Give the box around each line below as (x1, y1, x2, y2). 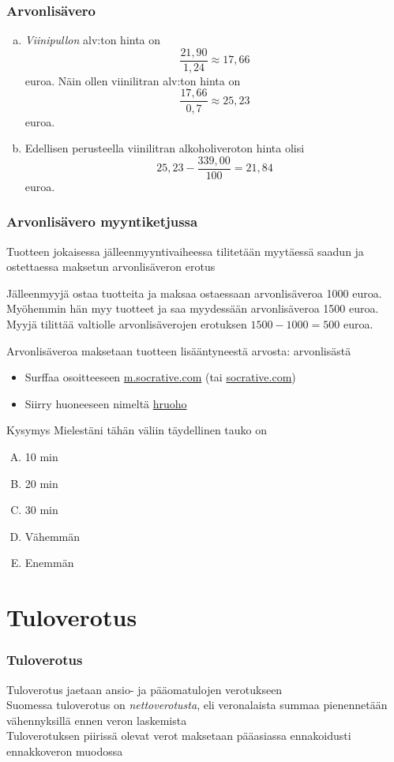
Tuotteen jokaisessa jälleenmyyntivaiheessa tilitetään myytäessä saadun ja (6, 242, 364, 259)
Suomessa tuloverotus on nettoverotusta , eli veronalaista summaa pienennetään (6, 696, 388, 713)
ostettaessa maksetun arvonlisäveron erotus (6, 258, 216, 275)
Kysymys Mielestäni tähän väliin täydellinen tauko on (6, 422, 268, 438)
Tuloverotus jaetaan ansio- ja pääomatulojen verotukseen (6, 681, 283, 697)
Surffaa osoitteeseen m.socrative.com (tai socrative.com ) (24, 369, 296, 385)
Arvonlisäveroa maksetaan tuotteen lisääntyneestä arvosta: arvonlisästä (6, 342, 351, 358)
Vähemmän (24, 527, 81, 544)
